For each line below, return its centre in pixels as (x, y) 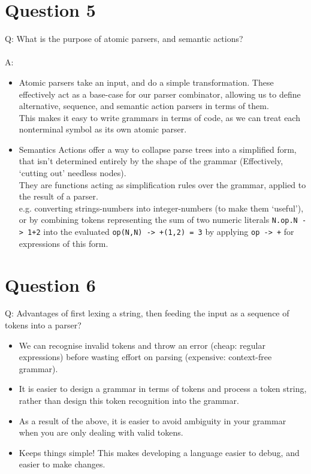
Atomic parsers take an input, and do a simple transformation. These (146, 82)
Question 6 (50, 284)
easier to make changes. (62, 464)
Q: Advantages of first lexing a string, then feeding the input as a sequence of (147, 313)
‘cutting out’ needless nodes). (73, 173)
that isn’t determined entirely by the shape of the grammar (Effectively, (151, 161)
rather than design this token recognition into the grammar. (129, 401)
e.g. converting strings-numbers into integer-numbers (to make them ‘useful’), (161, 208)
